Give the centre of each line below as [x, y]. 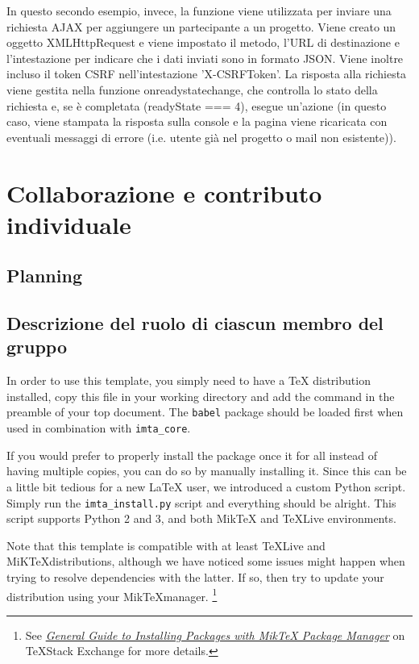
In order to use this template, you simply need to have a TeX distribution [189, 380]
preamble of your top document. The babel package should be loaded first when [205, 412]
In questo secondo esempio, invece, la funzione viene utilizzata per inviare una [199, 10]
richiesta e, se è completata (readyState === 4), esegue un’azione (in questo [197, 105]
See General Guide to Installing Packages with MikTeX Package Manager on [215, 635]
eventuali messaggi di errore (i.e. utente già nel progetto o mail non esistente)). [201, 137]
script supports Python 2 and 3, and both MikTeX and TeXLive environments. [201, 518]
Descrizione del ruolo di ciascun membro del [195, 323]
